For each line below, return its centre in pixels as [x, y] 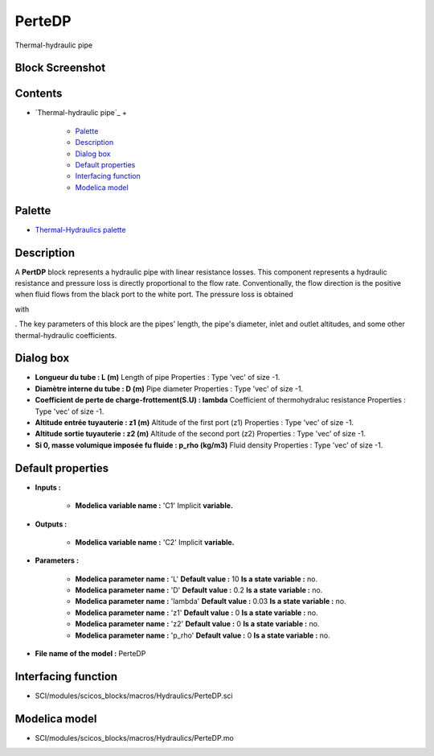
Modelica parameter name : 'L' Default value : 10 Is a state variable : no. [196, 579]
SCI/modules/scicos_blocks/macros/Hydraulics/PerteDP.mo [135, 737]
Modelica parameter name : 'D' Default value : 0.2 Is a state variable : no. [199, 590]
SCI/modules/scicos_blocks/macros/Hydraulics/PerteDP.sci [134, 696]
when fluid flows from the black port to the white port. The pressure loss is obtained [154, 295]
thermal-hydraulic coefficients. [66, 335]
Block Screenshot [60, 68]
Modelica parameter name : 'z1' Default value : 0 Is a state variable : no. [197, 613]
